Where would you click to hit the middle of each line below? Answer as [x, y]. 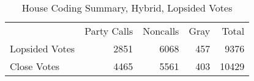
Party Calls [109, 31]
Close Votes [35, 66]
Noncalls [161, 31]
